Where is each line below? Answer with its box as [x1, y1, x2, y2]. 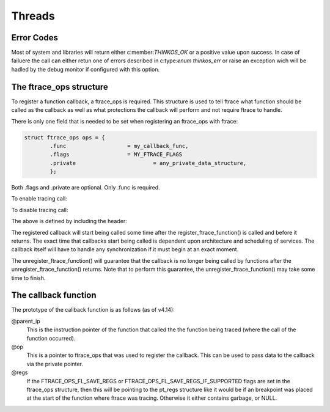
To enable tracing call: [11, 195, 67, 202]
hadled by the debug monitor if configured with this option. [11, 65, 160, 73]
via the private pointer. [26, 360, 84, 367]
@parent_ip [11, 317, 40, 325]
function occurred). [26, 334, 76, 342]
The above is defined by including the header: [11, 218, 128, 225]
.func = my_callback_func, [50, 142, 189, 149]
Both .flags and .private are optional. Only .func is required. [11, 184, 160, 191]
